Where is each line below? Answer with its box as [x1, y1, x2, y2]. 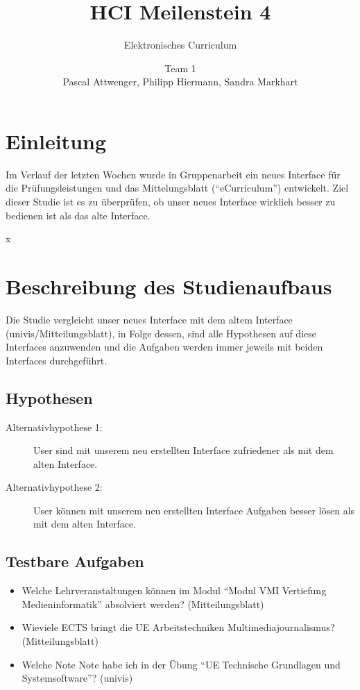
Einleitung [6, 126, 107, 155]
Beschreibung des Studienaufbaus [6, 272, 332, 300]
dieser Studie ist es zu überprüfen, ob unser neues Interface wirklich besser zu [6, 194, 336, 209]
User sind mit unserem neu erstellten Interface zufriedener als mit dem [33, 443, 334, 457]
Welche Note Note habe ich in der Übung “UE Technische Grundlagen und [22, 657, 341, 671]
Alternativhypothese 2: [6, 480, 103, 494]
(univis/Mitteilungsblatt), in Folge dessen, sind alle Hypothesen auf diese [6, 326, 316, 340]
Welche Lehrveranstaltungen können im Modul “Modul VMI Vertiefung [22, 583, 327, 598]
